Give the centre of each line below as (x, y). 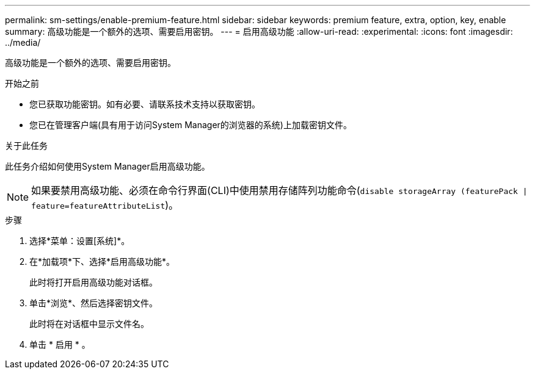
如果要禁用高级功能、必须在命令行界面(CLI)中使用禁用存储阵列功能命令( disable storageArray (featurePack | (279, 190)
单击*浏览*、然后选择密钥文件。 (94, 303)
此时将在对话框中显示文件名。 (89, 324)
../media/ (23, 42)
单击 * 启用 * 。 (60, 344)
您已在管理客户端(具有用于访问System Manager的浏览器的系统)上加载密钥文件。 (191, 125)
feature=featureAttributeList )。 (105, 205)
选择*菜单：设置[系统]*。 (80, 241)
